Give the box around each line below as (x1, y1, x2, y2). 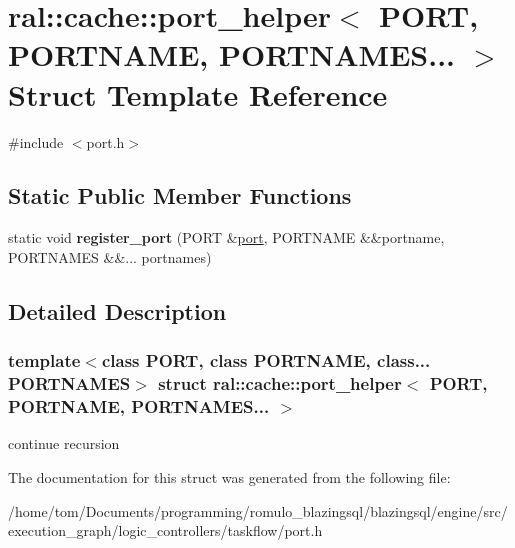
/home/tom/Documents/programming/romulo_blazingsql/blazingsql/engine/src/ (8, 500, 508, 521)
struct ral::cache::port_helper (158, 371, 402, 396)
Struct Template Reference (8, 73, 388, 114)
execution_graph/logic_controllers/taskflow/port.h (8, 520, 323, 541)
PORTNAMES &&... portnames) (8, 246, 212, 267)
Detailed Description (8, 295, 227, 326)
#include (8, 131, 64, 152)
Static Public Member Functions (8, 180, 352, 211)
